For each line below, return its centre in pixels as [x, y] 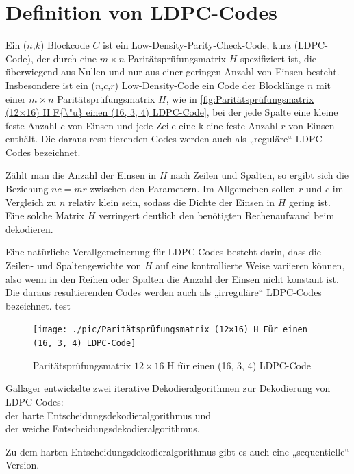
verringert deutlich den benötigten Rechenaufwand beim [217, 215]
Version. [23, 465]
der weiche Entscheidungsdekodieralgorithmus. [103, 428]
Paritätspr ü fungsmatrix [82, 365]
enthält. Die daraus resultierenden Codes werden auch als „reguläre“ [149, 139]
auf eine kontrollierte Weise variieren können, [250, 265]
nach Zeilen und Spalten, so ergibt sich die [260, 175]
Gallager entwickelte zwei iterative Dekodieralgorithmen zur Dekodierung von [168, 388]
